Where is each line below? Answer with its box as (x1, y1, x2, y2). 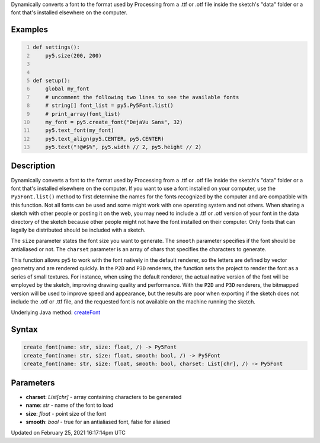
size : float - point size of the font (25, 410, 107, 417)
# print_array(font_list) (45, 110, 121, 117)
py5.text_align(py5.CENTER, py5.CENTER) (45, 135, 164, 142)
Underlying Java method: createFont (11, 309, 101, 316)
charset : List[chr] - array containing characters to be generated (25, 393, 182, 400)
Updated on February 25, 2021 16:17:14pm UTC (11, 429, 126, 436)
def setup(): (33, 77, 71, 84)
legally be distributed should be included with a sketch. (11, 226, 146, 233)
